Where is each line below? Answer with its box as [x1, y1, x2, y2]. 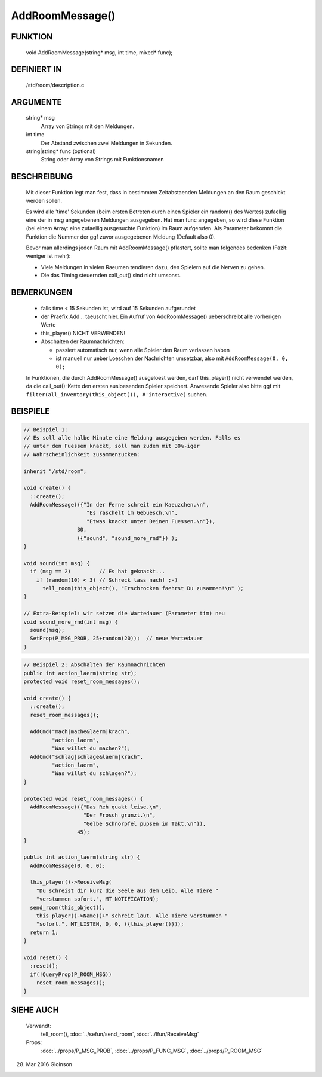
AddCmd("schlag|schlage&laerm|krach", [30, 753, 143, 760]
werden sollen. [26, 197, 63, 205]
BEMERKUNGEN [11, 288, 73, 298]
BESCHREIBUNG [11, 172, 73, 182]
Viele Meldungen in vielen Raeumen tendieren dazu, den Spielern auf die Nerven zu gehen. [41, 263, 265, 270]
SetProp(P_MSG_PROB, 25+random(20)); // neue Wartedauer [30, 635, 203, 642]
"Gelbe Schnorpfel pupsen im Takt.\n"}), [83, 820, 206, 827]
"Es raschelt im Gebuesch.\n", [86, 509, 178, 517]
